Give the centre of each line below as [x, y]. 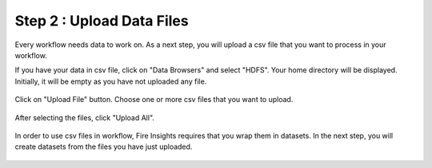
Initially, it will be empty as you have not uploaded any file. [111, 81]
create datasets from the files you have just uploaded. [104, 147]
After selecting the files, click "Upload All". [85, 117]
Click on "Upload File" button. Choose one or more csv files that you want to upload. [154, 100]
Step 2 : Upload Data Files [102, 21]
